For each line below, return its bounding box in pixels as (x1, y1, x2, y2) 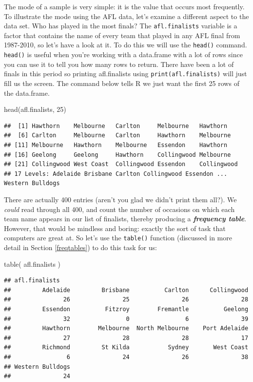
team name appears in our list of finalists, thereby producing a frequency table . (4, 213, 247, 224)
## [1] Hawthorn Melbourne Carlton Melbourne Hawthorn (4, 122, 228, 129)
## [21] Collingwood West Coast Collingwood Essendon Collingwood (4, 161, 238, 168)
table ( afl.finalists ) (4, 258, 61, 269)
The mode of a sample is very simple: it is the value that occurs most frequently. (4, 1, 245, 11)
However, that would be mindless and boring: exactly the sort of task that (4, 223, 226, 233)
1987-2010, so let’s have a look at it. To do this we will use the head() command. (4, 40, 247, 50)
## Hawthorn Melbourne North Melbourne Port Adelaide (4, 325, 249, 332)
